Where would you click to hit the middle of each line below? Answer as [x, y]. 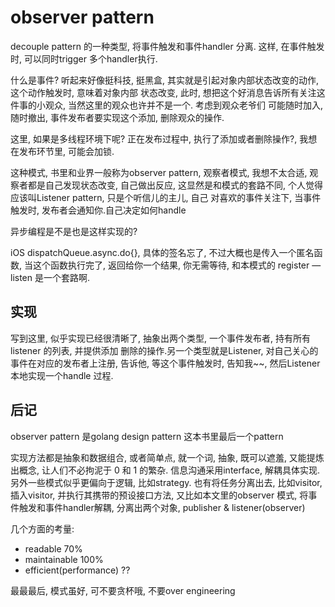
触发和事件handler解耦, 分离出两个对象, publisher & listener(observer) [162, 507]
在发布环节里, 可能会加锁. [62, 151]
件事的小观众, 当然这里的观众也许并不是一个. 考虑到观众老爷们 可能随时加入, [166, 105]
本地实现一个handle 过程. [62, 375]
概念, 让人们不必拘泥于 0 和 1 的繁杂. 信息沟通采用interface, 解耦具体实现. [169, 470]
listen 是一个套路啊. [50, 277]
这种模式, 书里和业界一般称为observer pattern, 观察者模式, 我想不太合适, [159, 172]
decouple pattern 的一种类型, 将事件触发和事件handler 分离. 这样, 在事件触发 [167, 46]
